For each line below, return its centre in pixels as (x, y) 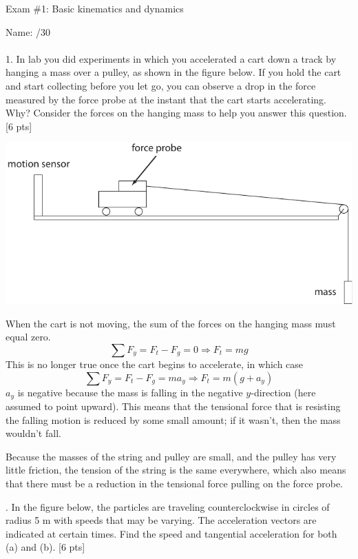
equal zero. (28, 337)
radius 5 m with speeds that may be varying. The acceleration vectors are (161, 520)
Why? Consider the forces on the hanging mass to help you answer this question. (176, 113)
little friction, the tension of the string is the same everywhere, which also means (176, 470)
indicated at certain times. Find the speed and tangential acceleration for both (171, 533)
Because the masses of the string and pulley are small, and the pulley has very (171, 456)
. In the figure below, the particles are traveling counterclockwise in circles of (168, 506)
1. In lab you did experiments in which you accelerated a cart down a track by (171, 58)
